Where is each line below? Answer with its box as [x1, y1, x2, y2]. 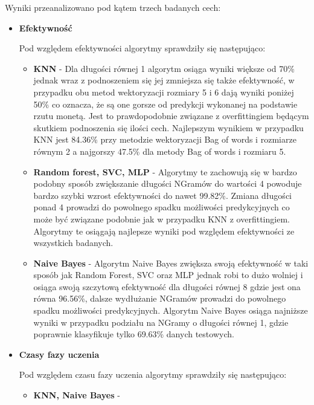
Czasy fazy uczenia [19, 348, 100, 360]
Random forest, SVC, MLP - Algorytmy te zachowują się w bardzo [33, 165, 297, 178]
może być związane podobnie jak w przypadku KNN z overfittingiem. [33, 212, 290, 225]
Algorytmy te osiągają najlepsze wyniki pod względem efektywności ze [33, 224, 295, 237]
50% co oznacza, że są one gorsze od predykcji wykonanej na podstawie [33, 97, 298, 110]
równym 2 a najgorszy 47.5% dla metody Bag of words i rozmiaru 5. [33, 144, 286, 157]
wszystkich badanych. [33, 236, 114, 249]
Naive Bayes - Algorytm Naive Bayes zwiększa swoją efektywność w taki [33, 256, 309, 269]
